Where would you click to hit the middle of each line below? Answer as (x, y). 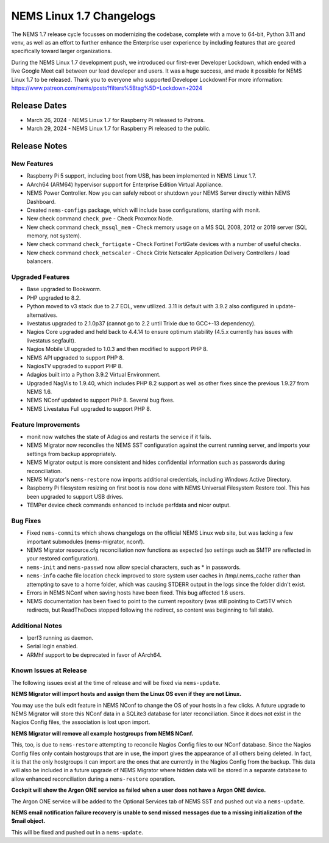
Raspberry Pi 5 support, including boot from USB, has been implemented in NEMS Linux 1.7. (141, 176)
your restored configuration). (63, 559)
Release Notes (39, 146)
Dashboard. (41, 201)
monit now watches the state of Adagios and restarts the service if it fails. (119, 437)
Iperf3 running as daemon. (60, 637)
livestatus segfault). (51, 340)
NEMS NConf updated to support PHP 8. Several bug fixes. (101, 400)
